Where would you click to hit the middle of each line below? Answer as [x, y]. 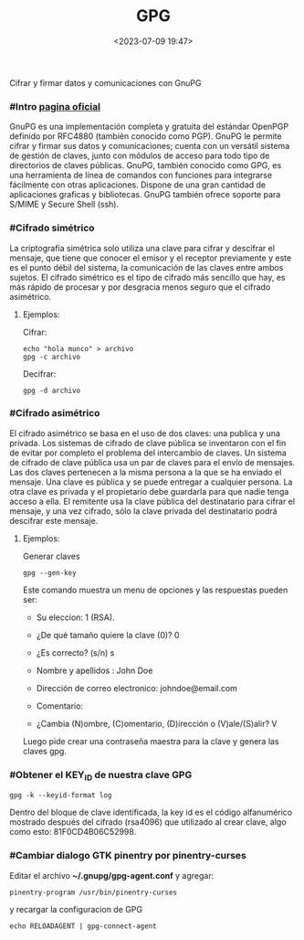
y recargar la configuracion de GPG [76, 909]
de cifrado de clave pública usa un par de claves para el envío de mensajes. [152, 462]
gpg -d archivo [52, 390]
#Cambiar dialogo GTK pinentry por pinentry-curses [128, 856]
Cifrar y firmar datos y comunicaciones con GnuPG [105, 82]
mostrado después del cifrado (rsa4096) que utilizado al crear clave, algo [148, 822]
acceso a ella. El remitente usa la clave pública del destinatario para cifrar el [152, 501]
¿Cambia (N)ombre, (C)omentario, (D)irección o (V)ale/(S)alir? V [157, 723]
